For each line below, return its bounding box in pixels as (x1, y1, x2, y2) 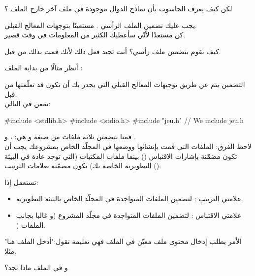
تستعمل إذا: (4, 177, 38, 187)
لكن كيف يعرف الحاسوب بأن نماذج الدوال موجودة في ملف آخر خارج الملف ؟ (4, 3, 232, 13)
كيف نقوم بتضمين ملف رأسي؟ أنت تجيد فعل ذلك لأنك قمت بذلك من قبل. (4, 46, 221, 56)
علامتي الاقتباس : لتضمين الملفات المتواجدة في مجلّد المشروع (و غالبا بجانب (16, 210, 242, 220)
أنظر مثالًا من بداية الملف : (4, 62, 83, 73)
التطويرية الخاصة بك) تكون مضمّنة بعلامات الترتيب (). (4, 160, 161, 171)
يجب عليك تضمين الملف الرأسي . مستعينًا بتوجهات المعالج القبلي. (4, 20, 197, 30)
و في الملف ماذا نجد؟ (4, 262, 68, 273)
